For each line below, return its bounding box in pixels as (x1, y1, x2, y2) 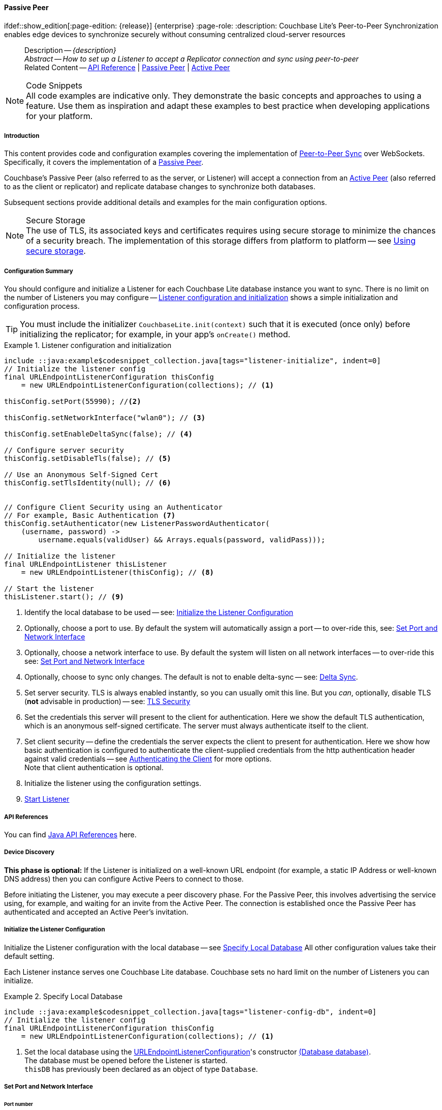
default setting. (4, 951, 54, 960)
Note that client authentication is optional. (24, 763, 164, 772)
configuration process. (4, 302, 80, 311)
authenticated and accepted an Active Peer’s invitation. (4, 907, 188, 916)
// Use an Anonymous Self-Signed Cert (4, 471, 159, 479)
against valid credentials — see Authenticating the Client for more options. (24, 754, 272, 764)
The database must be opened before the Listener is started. (24, 1056, 228, 1065)
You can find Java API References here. (4, 830, 137, 839)
